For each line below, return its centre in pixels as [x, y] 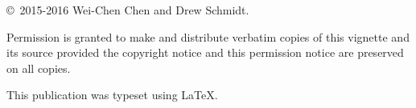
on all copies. [39, 68]
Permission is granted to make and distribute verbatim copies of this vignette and [208, 36]
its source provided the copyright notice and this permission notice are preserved [205, 52]
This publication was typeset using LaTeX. [112, 95]
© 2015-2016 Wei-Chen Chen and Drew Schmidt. [128, 10]
